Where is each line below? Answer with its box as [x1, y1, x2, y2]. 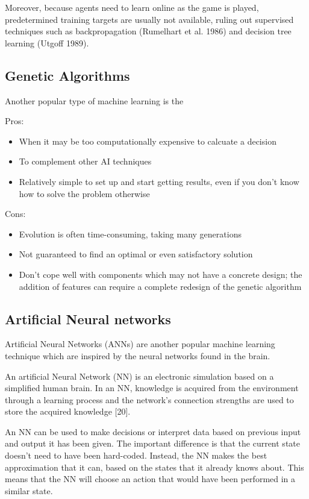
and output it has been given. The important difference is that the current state [5, 437, 300, 450]
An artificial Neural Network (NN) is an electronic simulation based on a [5, 369, 274, 382]
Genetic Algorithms [5, 66, 130, 84]
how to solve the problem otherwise [19, 187, 150, 199]
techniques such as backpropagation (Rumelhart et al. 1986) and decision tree [5, 25, 292, 37]
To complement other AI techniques [19, 155, 152, 168]
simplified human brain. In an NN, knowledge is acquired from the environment [5, 381, 299, 394]
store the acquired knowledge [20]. [5, 405, 131, 418]
